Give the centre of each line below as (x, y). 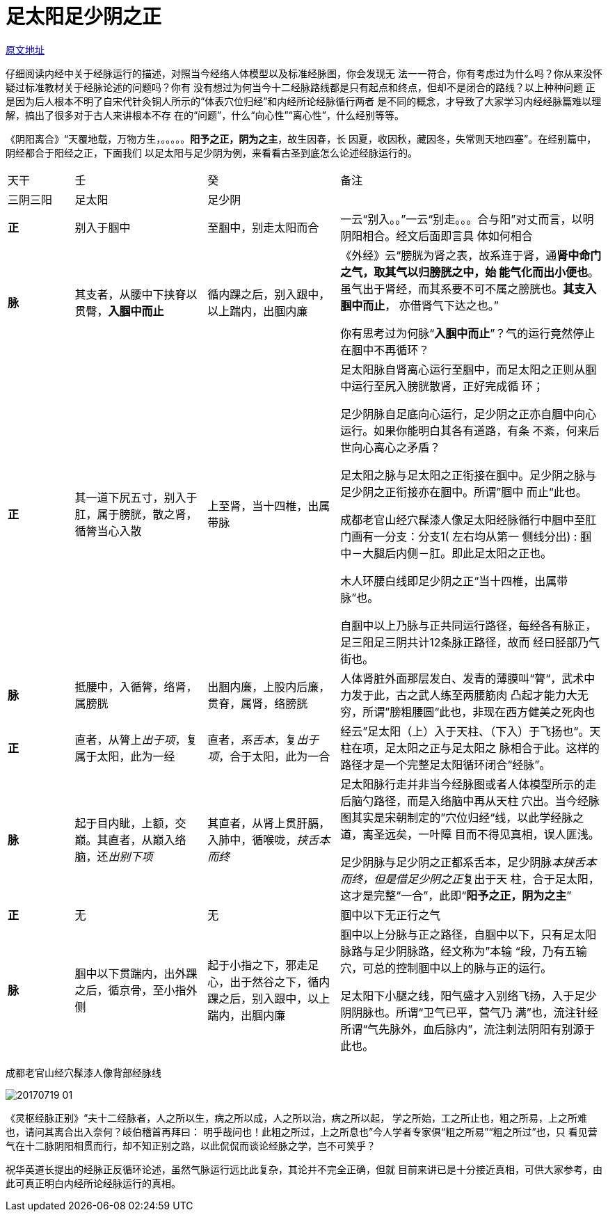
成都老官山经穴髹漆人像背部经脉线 (83, 1072)
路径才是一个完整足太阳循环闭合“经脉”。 (446, 764)
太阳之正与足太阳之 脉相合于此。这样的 (498, 748)
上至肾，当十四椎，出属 (269, 506)
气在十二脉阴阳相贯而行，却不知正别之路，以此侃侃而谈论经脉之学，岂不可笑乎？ (191, 1145)
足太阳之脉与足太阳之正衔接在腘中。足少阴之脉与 (469, 475)
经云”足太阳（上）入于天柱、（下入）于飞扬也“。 (465, 731)
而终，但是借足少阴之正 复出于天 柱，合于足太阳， (470, 878)
